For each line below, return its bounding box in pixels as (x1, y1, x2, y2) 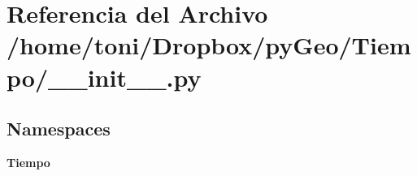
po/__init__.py (7, 60, 202, 93)
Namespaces (7, 116, 111, 141)
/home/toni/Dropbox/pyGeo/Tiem (7, 28, 411, 62)
